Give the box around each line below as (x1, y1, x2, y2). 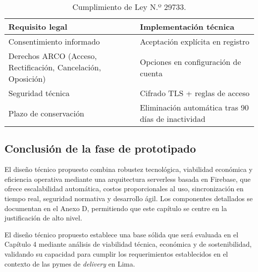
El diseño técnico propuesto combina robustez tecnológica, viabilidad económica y (4, 164, 253, 174)
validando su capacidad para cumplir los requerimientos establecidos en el (4, 248, 228, 259)
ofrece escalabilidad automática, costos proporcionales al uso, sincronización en (4, 183, 244, 194)
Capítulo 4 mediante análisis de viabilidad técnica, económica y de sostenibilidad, (4, 239, 252, 249)
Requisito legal (8, 21, 67, 32)
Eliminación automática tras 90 (140, 102, 249, 113)
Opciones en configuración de (140, 55, 241, 67)
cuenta (140, 67, 163, 79)
